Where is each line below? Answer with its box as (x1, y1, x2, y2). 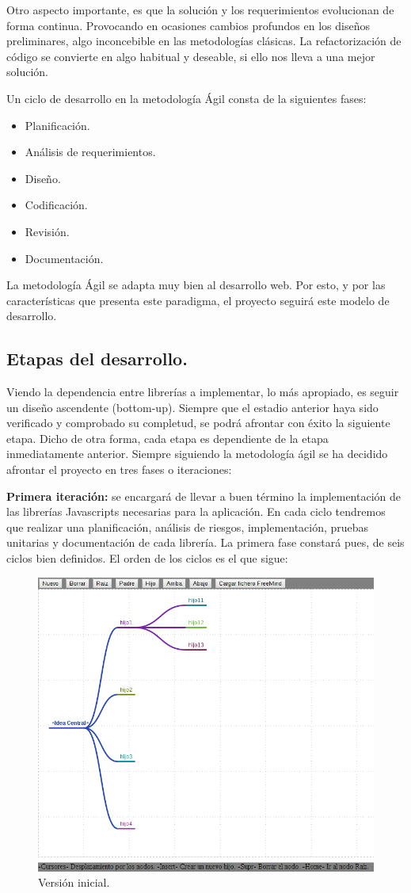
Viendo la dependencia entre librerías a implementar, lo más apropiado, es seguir (6, 384, 399, 400)
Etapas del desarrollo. (6, 346, 188, 371)
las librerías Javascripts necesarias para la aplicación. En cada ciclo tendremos (6, 503, 386, 520)
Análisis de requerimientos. (25, 143, 156, 160)
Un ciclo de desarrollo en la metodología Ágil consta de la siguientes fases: (6, 90, 367, 106)
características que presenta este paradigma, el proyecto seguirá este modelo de (6, 292, 390, 308)
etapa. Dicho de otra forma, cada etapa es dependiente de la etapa (6, 429, 329, 446)
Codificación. (25, 197, 88, 213)
